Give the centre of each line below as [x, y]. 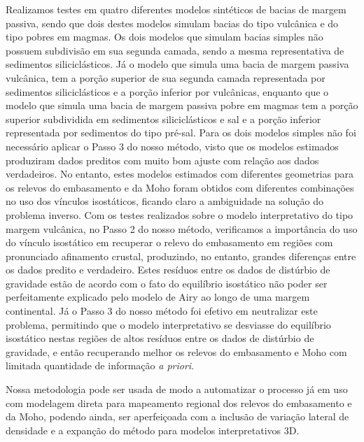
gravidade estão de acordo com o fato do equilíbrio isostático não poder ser [167, 283]
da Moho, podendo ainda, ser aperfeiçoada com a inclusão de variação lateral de [177, 416]
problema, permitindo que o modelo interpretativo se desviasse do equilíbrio [168, 324]
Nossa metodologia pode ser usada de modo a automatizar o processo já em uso [177, 389]
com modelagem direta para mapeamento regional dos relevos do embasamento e [179, 402]
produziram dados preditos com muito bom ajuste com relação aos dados [162, 160]
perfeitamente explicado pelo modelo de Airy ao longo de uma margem [158, 297]
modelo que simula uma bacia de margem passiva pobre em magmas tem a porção [182, 105]
